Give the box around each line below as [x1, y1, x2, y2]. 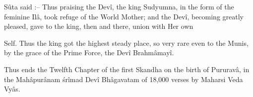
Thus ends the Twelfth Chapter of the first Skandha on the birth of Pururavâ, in [4, 64, 250, 74]
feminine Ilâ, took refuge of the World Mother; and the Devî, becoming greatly [4, 11, 244, 21]
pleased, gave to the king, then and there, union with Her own [4, 21, 193, 31]
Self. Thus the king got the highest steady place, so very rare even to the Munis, [4, 37, 249, 48]
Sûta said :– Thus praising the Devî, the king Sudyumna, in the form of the [4, 1, 234, 11]
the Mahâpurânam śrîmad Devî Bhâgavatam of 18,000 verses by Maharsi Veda [4, 74, 243, 84]
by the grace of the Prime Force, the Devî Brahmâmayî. [4, 47, 174, 58]
